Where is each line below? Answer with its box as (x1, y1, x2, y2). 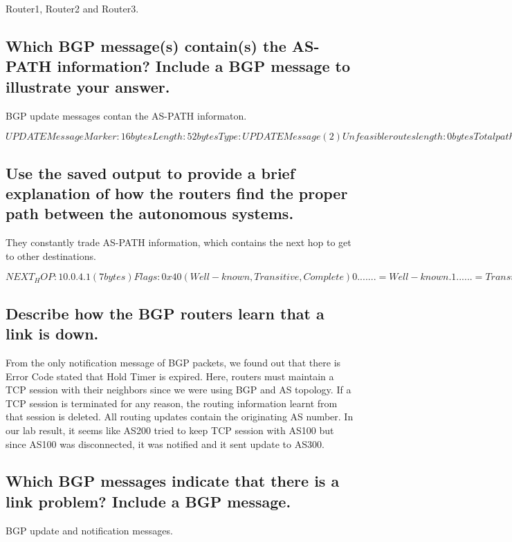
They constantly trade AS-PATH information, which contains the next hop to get (6, 235, 351, 250)
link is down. (6, 323, 99, 344)
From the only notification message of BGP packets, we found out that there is (6, 355, 341, 369)
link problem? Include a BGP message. (6, 490, 291, 512)
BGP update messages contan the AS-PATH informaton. (6, 108, 247, 122)
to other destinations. (6, 248, 96, 263)
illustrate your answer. (6, 75, 170, 97)
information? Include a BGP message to (57, 55, 350, 77)
